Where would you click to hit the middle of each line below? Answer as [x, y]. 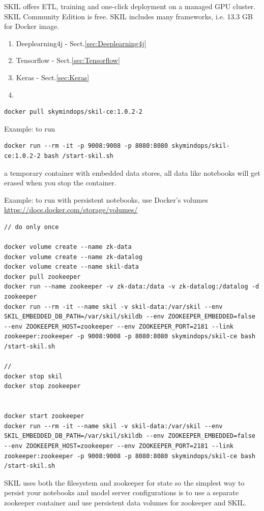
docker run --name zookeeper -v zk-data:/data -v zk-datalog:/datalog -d [132, 287]
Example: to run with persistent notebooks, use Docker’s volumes [106, 199]
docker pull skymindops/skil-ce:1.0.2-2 [74, 112]
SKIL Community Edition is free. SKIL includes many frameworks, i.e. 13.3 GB [128, 16]
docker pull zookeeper [42, 277]
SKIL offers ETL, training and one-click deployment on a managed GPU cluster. [130, 6]
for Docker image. [32, 26]
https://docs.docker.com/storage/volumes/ [71, 210]
